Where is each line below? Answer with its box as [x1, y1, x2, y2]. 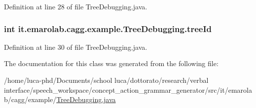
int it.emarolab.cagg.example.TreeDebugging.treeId [4, 22, 212, 35]
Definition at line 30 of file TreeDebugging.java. [4, 41, 147, 52]
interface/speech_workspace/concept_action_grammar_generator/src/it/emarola [4, 84, 252, 95]
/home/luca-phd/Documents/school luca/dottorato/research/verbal [4, 75, 209, 85]
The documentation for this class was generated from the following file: [4, 58, 219, 69]
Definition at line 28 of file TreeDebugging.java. [4, 1, 147, 11]
